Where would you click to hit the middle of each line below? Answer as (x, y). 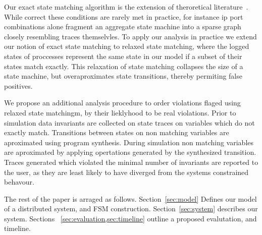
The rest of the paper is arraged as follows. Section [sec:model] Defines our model (130, 198)
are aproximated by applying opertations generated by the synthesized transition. (130, 152)
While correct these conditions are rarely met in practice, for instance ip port (124, 16)
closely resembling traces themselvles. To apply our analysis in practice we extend (130, 36)
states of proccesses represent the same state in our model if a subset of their (123, 56)
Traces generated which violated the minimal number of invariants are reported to (131, 162)
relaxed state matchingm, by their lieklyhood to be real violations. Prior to (120, 112)
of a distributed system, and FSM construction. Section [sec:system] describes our (131, 209)
